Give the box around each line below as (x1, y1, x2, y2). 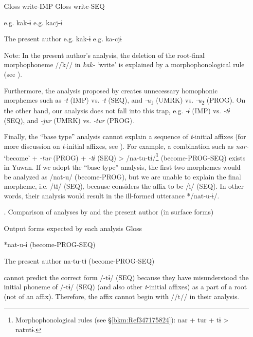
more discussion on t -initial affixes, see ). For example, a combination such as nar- (4, 141, 249, 151)
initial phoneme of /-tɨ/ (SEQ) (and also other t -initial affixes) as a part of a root (4, 282, 247, 292)
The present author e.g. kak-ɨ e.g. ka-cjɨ (4, 34, 122, 44)
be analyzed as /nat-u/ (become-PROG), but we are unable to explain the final (4, 171, 241, 181)
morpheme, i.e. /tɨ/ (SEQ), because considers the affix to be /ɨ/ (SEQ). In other (4, 181, 244, 191)
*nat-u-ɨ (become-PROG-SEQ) (4, 239, 96, 249)
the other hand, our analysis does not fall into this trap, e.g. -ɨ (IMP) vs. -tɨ (4, 106, 230, 116)
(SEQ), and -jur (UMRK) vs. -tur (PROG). (4, 115, 134, 125)
